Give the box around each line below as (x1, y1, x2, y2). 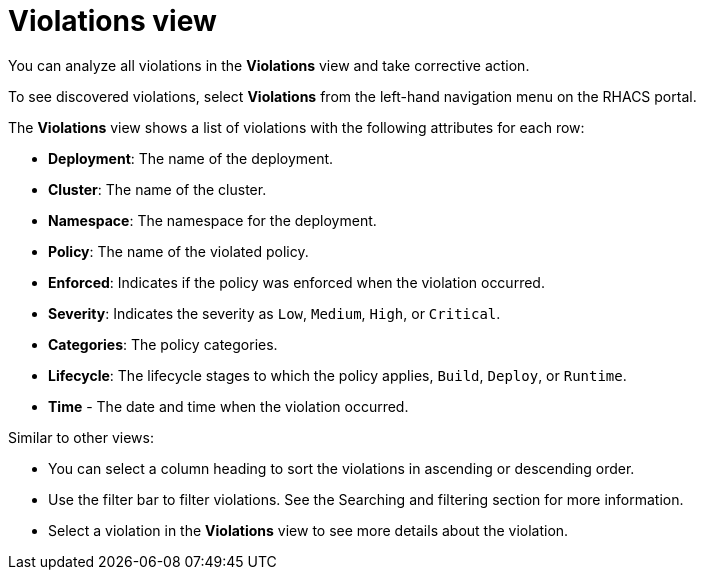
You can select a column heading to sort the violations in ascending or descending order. (48, 459, 635, 477)
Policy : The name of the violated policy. (48, 242, 309, 260)
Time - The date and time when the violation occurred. (48, 397, 409, 415)
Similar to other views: (8, 428, 154, 446)
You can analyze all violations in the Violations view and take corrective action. (8, 56, 530, 74)
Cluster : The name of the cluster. (48, 180, 267, 198)
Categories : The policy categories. (48, 335, 278, 353)
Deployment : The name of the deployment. (48, 149, 334, 167)
